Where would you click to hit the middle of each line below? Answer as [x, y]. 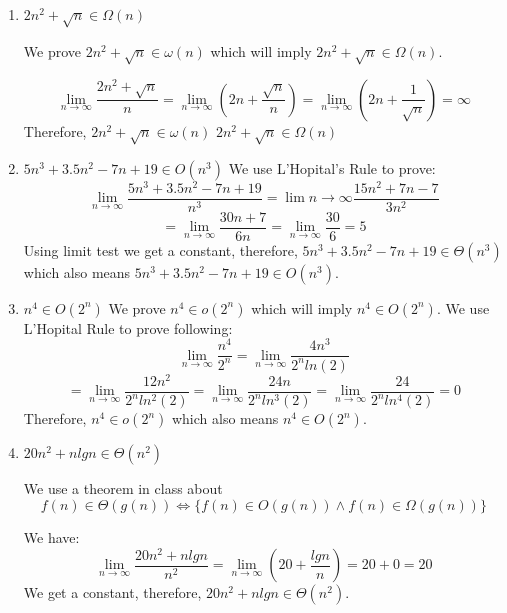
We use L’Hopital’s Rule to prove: [332, 167]
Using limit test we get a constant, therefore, [160, 249]
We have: [51, 536]
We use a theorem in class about [123, 488]
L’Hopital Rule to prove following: [128, 327]
